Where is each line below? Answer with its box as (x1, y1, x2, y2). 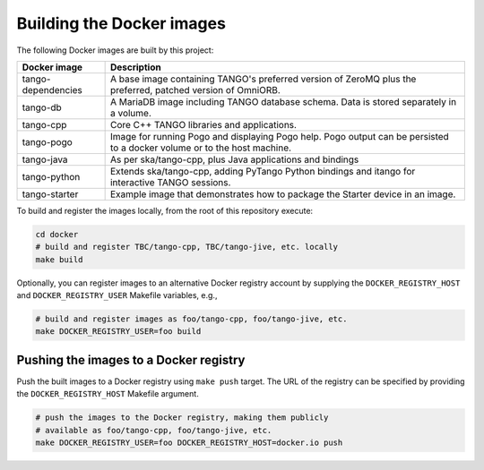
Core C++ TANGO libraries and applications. (109, 118, 298, 131)
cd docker (35, 229, 79, 239)
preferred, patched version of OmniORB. (109, 83, 281, 96)
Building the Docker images (16, 13, 226, 33)
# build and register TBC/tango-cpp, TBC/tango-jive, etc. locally (35, 242, 339, 252)
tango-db (22, 101, 62, 114)
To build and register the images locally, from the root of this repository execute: (16, 205, 314, 216)
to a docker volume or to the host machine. (109, 141, 291, 154)
